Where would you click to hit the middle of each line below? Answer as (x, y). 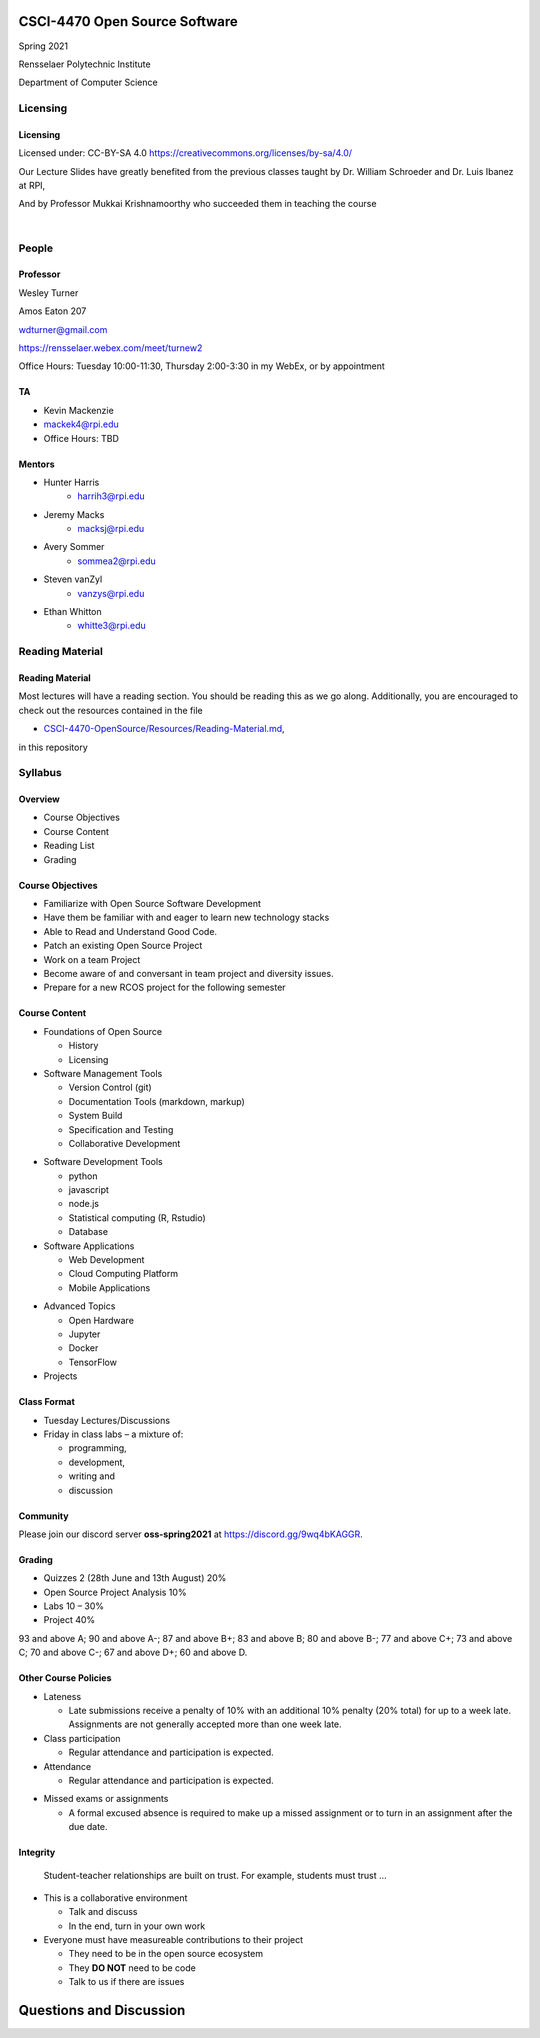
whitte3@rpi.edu (111, 626)
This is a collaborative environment (115, 1897)
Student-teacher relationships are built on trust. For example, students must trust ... (215, 1875)
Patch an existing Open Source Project (123, 946)
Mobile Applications (109, 1287)
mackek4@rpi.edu (81, 424)
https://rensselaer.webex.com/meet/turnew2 (110, 347)
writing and (91, 1476)
